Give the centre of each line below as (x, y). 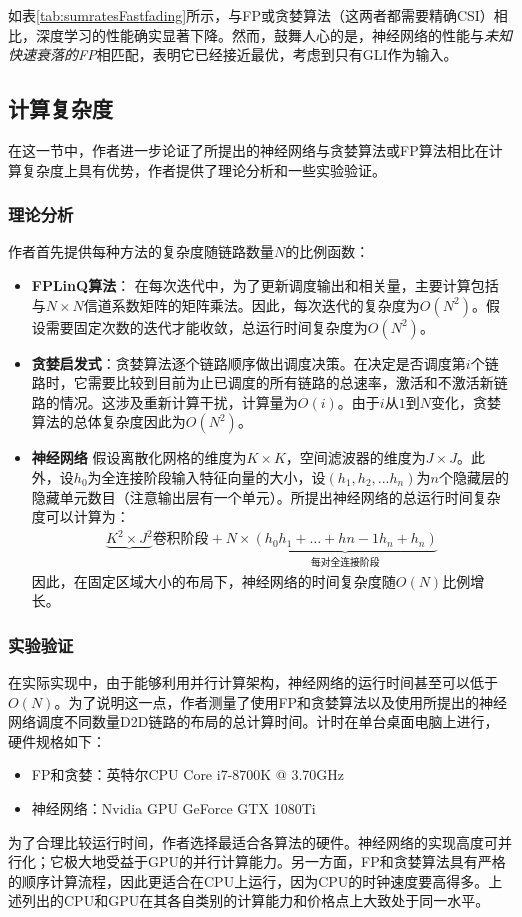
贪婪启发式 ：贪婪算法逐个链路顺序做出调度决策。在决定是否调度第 (248, 362)
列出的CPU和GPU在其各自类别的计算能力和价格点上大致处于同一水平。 (255, 900)
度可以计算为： (80, 516)
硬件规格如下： (57, 740)
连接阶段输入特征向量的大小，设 (220, 476)
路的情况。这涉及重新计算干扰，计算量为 (164, 401)
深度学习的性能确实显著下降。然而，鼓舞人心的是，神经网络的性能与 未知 (273, 34)
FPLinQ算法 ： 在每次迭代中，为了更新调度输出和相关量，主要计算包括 (265, 284)
